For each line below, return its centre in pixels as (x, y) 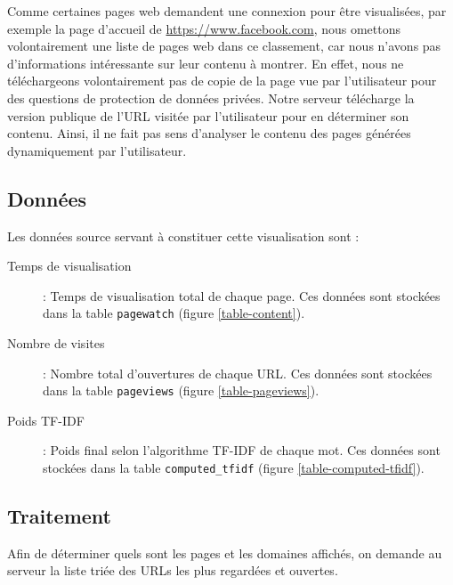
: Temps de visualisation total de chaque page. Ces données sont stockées (242, 295)
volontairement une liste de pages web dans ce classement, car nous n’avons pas (224, 46)
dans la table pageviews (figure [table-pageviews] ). (181, 390)
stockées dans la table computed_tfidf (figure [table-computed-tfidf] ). (234, 468)
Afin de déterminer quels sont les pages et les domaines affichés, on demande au (225, 552)
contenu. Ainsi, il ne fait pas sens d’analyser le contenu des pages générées (209, 133)
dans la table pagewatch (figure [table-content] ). (174, 313)
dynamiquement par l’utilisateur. (97, 150)
